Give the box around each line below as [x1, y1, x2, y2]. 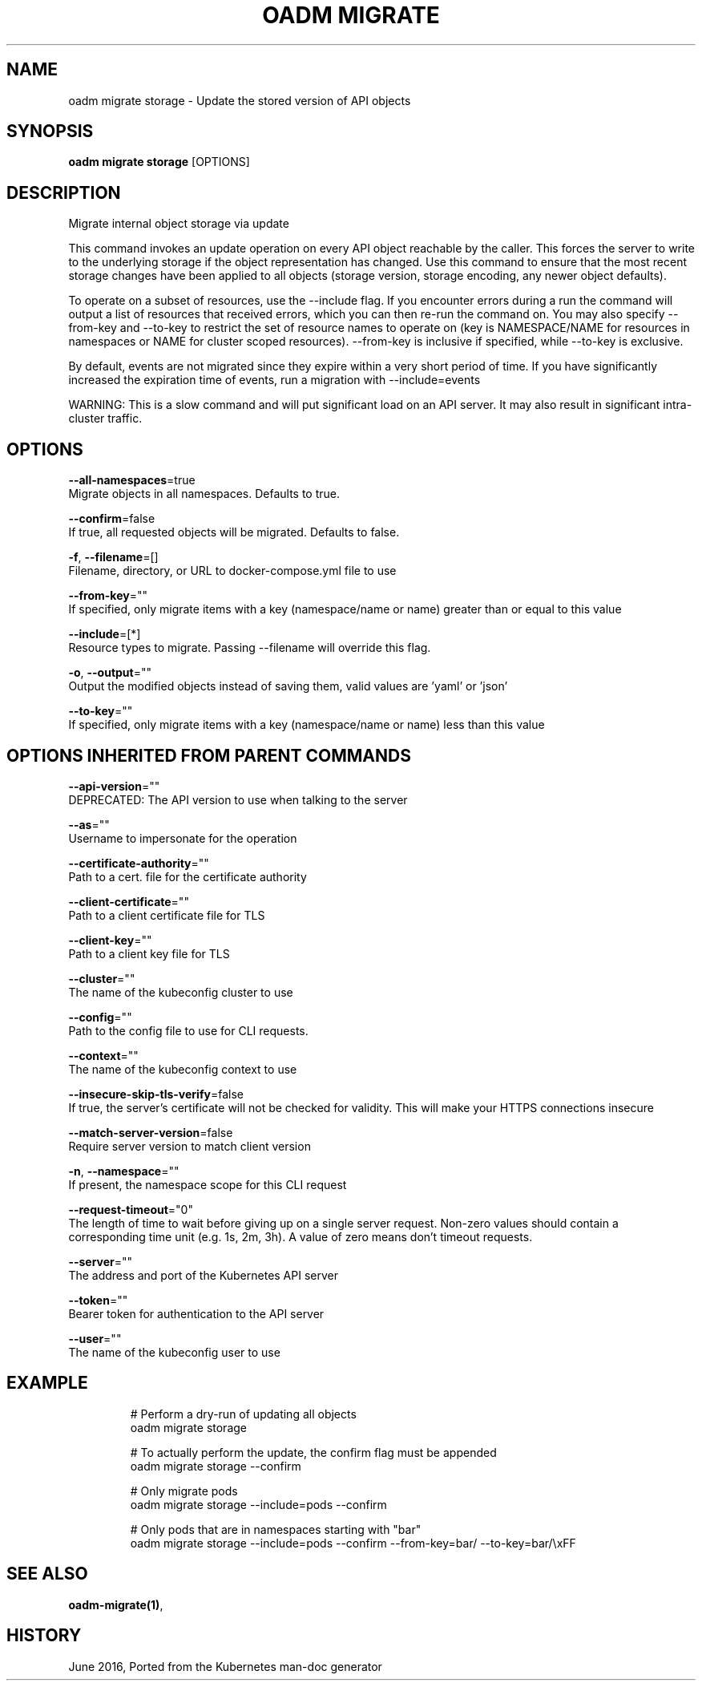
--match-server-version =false [68, 1125, 233, 1139]
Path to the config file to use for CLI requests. [68, 1023, 309, 1038]
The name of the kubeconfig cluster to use [68, 985, 293, 999]
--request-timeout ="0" [68, 1202, 193, 1216]
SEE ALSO [6, 1564, 88, 1584]
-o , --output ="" [68, 665, 152, 680]
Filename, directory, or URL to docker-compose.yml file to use [68, 564, 397, 578]
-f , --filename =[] [68, 550, 159, 564]
